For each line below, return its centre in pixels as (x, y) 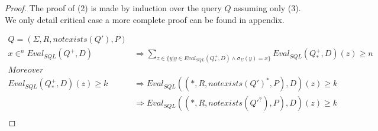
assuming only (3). (267, 8)
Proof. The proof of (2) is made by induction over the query (113, 8)
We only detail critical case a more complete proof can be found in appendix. (145, 19)
